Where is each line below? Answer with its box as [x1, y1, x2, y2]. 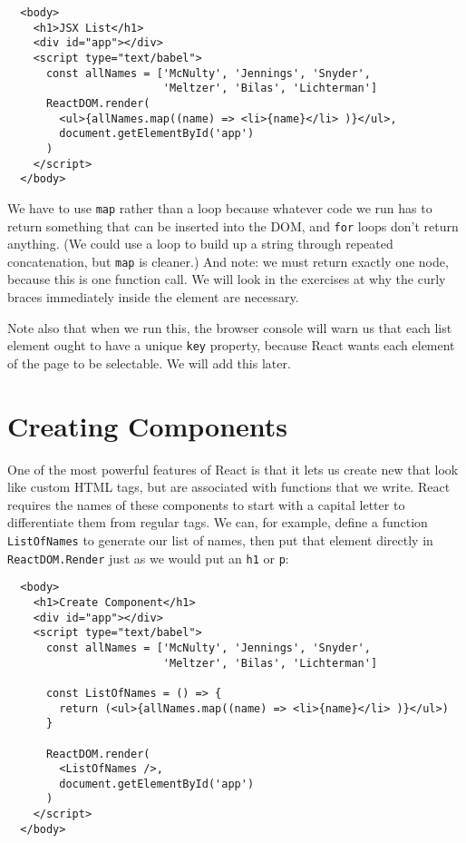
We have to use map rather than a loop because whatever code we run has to [7, 198, 432, 217]
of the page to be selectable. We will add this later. [7, 353, 291, 372]
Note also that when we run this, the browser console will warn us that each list [7, 318, 452, 337]
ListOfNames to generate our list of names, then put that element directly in [7, 530, 433, 549]
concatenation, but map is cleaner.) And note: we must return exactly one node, [7, 251, 449, 270]
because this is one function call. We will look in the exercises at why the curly [7, 270, 446, 289]
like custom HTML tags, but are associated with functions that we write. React [7, 477, 451, 496]
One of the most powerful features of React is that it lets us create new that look [7, 459, 459, 478]
